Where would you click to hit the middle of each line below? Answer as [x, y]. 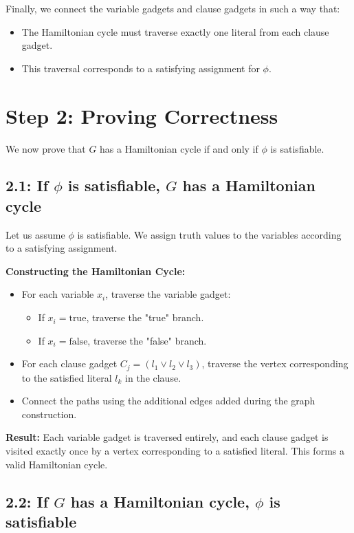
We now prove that [46, 148]
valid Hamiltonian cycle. [57, 464]
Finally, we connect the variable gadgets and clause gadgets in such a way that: [173, 8]
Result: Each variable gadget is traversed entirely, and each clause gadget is [167, 437]
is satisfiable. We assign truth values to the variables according [209, 234]
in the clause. [153, 377]
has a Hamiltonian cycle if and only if [179, 148]
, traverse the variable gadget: [168, 294]
